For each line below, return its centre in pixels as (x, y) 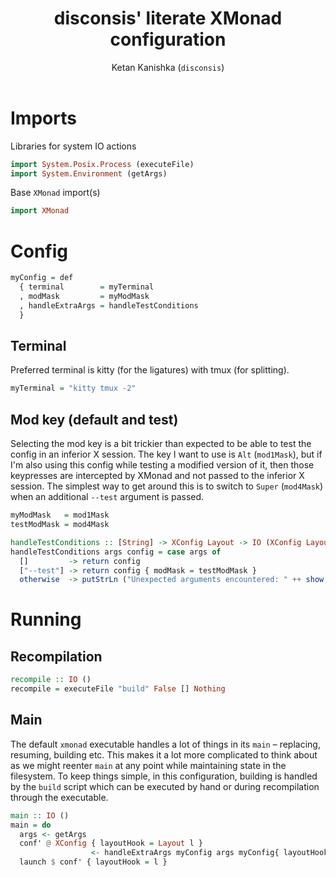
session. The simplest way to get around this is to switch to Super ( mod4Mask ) (167, 486)
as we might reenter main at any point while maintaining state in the (148, 765)
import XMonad (40, 211)
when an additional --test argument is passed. (107, 497)
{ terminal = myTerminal (87, 287)
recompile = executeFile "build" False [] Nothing (118, 689)
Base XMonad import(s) (55, 193)
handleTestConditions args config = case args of (116, 552)
